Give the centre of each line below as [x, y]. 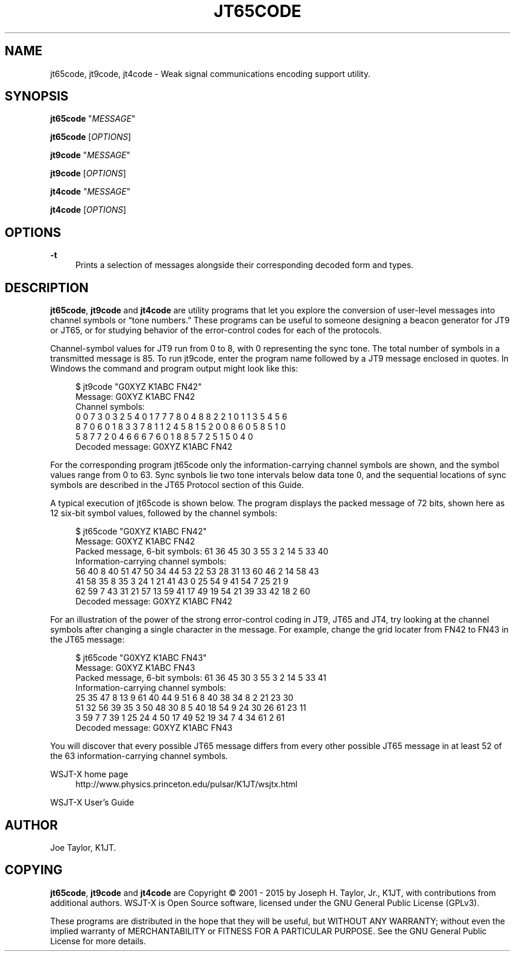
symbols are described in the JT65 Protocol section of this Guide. [177, 485]
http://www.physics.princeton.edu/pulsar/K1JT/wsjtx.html [186, 784]
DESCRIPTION [47, 288]
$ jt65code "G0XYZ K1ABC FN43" [141, 658]
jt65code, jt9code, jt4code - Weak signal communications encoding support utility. [210, 73]
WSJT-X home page [89, 774]
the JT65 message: [87, 640]
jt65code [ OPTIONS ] [91, 137]
